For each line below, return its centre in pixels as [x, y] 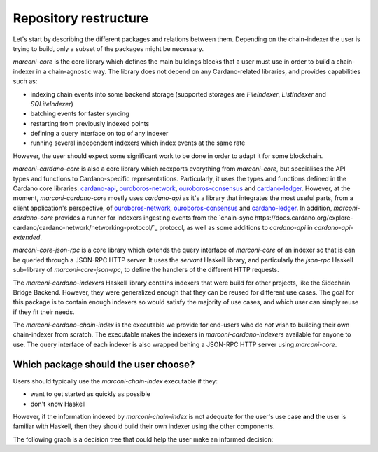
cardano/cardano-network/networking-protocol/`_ [85, 227]
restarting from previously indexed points [90, 123]
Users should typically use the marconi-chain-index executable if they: [115, 381]
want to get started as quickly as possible [90, 394]
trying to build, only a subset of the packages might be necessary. [108, 48]
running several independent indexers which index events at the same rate [138, 143]
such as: [25, 81]
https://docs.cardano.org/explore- [304, 218]
